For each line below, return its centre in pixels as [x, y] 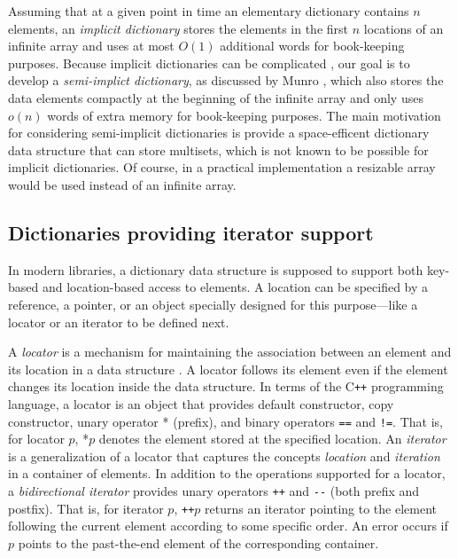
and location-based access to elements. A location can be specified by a [235, 287]
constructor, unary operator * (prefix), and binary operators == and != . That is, [225, 421]
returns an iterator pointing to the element [321, 508]
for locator [36, 439]
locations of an [404, 28]
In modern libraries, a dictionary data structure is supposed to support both [216, 269]
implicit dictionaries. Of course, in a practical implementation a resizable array [222, 167]
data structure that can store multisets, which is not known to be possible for [218, 149]
